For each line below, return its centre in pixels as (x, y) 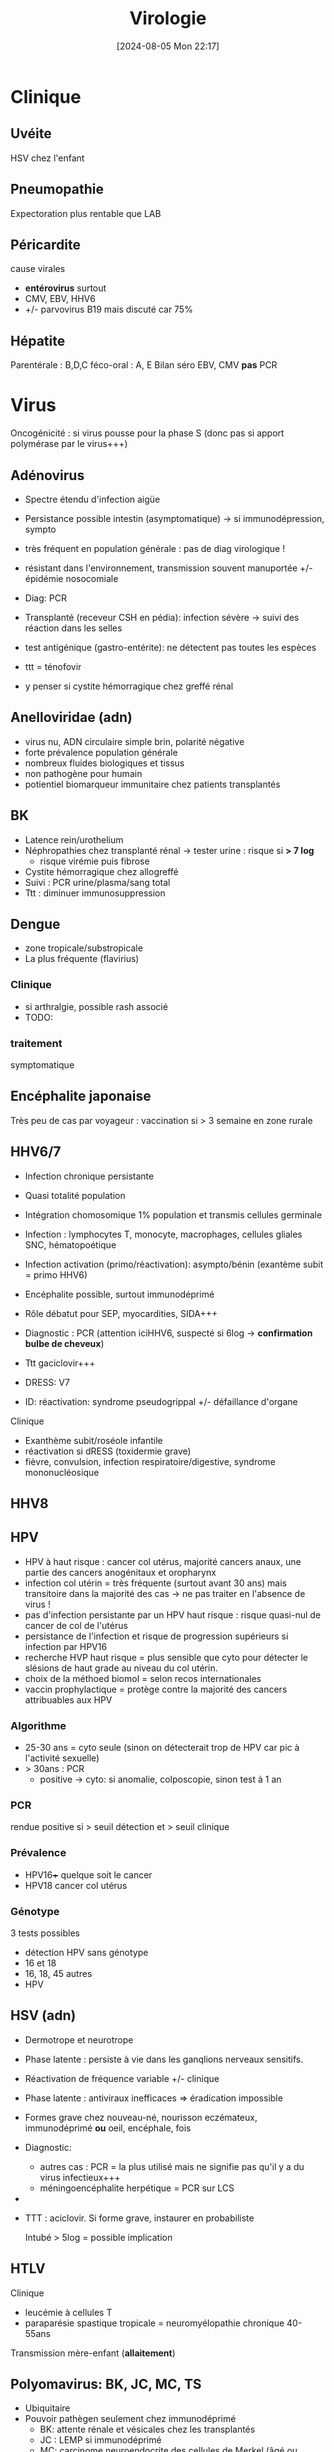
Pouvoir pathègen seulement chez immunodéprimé (130, 2419)
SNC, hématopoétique (70, 1244)
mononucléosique (62, 1472)
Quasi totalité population (75, 1195)
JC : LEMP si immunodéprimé (100, 2440)
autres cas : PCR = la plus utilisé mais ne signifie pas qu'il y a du (172, 2166)
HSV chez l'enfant (47, 158)
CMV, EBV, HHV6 (60, 299)
